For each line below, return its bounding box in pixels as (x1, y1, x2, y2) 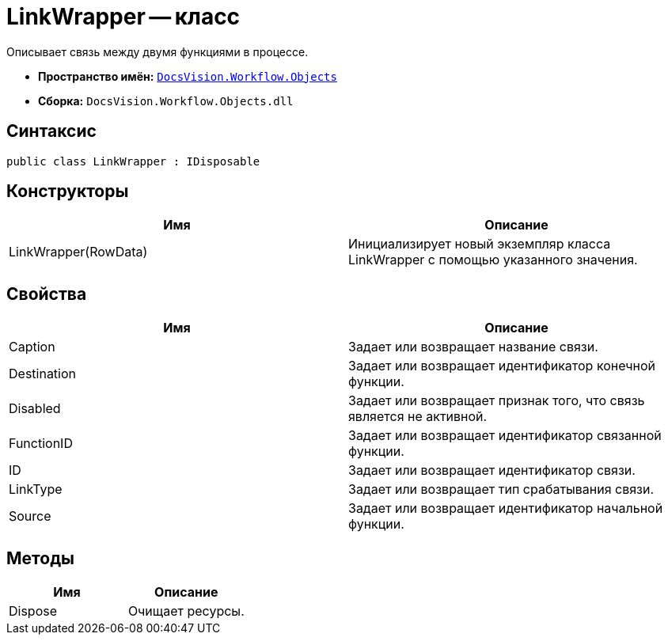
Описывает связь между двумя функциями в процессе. (6, 44, 309, 59)
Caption (9, 339, 55, 355)
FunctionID (9, 435, 73, 452)
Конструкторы (6, 181, 129, 202)
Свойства (6, 283, 87, 304)
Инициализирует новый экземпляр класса (348, 236, 611, 252)
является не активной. (348, 408, 488, 425)
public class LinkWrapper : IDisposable (6, 154, 260, 168)
